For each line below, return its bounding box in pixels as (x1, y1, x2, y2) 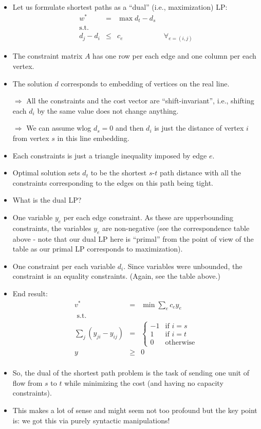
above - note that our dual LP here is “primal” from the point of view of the (12, 233, 254, 244)
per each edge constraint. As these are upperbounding (63, 211, 233, 222)
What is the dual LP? (12, 194, 82, 205)
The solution (12, 78, 52, 88)
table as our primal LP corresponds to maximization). (12, 243, 183, 254)
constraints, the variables (12, 222, 91, 233)
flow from (12, 377, 43, 388)
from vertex (12, 132, 49, 143)
